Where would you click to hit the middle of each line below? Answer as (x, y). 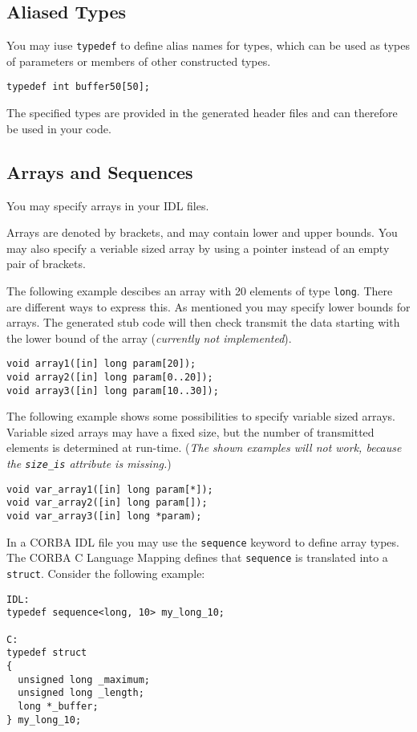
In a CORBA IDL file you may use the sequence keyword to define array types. (203, 541)
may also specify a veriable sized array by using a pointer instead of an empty (198, 248)
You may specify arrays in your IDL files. (108, 205)
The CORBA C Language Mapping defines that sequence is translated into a (197, 557)
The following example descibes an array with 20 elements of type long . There (200, 290)
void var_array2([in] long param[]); (107, 503)
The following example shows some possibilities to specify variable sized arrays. (201, 416)
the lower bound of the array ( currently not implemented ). (149, 338)
